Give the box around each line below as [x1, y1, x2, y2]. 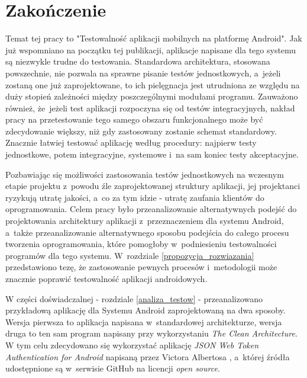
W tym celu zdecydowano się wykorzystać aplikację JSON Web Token [5, 338, 259, 351]
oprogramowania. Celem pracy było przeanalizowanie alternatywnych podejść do [5, 203, 297, 215]
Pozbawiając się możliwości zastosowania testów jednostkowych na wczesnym [5, 168, 284, 180]
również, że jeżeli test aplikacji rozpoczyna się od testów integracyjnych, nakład [5, 101, 295, 114]
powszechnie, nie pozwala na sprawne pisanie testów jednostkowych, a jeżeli [5, 66, 281, 79]
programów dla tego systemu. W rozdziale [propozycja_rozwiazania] [5, 249, 254, 261]
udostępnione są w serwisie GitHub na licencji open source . [5, 362, 220, 374]
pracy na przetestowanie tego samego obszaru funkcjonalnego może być [5, 113, 263, 126]
